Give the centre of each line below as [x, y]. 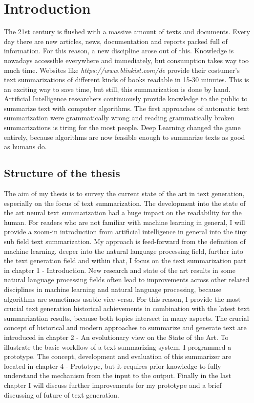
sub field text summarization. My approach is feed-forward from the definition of [125, 241]
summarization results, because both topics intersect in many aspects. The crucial [127, 318]
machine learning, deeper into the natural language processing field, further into [124, 251]
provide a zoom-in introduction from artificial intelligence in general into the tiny [126, 232]
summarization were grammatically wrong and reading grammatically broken [119, 118]
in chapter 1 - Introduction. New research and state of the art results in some [120, 270]
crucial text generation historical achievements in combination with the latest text [127, 308]
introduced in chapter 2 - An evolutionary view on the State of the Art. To [116, 337]
